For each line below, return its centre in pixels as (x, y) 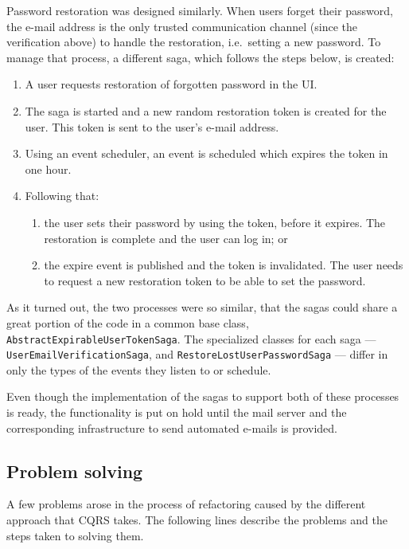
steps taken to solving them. (75, 535)
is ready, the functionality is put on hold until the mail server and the (177, 412)
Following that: (62, 196)
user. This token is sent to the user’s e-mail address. (152, 126)
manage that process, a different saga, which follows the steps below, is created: (201, 57)
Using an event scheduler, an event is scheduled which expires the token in (206, 153)
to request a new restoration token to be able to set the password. (205, 280)
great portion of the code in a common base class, (128, 322)
